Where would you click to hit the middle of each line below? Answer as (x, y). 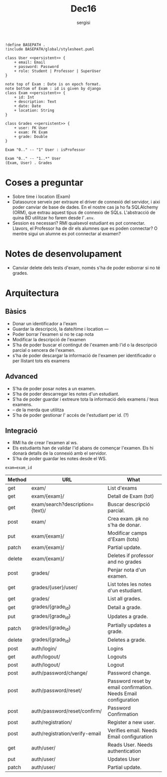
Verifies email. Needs (132, 730)
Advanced (22, 377)
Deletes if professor (131, 556)
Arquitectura (32, 293)
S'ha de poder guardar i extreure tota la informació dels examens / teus (85, 399)
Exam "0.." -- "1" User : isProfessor (45, 150)
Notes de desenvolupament (63, 254)
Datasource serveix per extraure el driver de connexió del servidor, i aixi (86, 202)
